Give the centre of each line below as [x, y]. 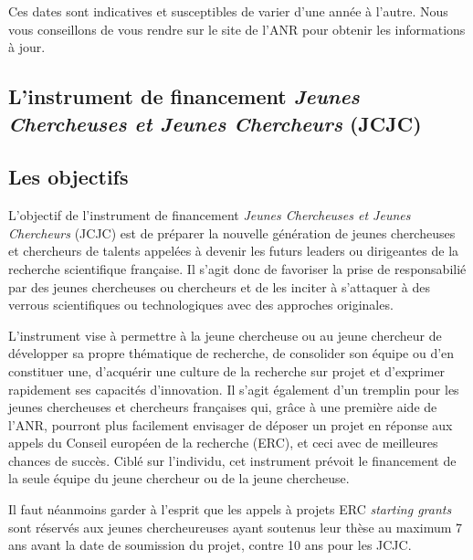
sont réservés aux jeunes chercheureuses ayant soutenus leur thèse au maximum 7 [236, 527]
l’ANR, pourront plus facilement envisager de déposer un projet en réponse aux [231, 424]
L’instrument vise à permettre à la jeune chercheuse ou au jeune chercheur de [225, 335]
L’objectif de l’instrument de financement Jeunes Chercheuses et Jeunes [210, 215]
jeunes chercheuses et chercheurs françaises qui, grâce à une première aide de [223, 407]
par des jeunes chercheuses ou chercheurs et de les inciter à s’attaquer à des [219, 286]
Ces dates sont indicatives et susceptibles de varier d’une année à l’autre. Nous [228, 11]
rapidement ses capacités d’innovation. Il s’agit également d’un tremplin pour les [234, 389]
